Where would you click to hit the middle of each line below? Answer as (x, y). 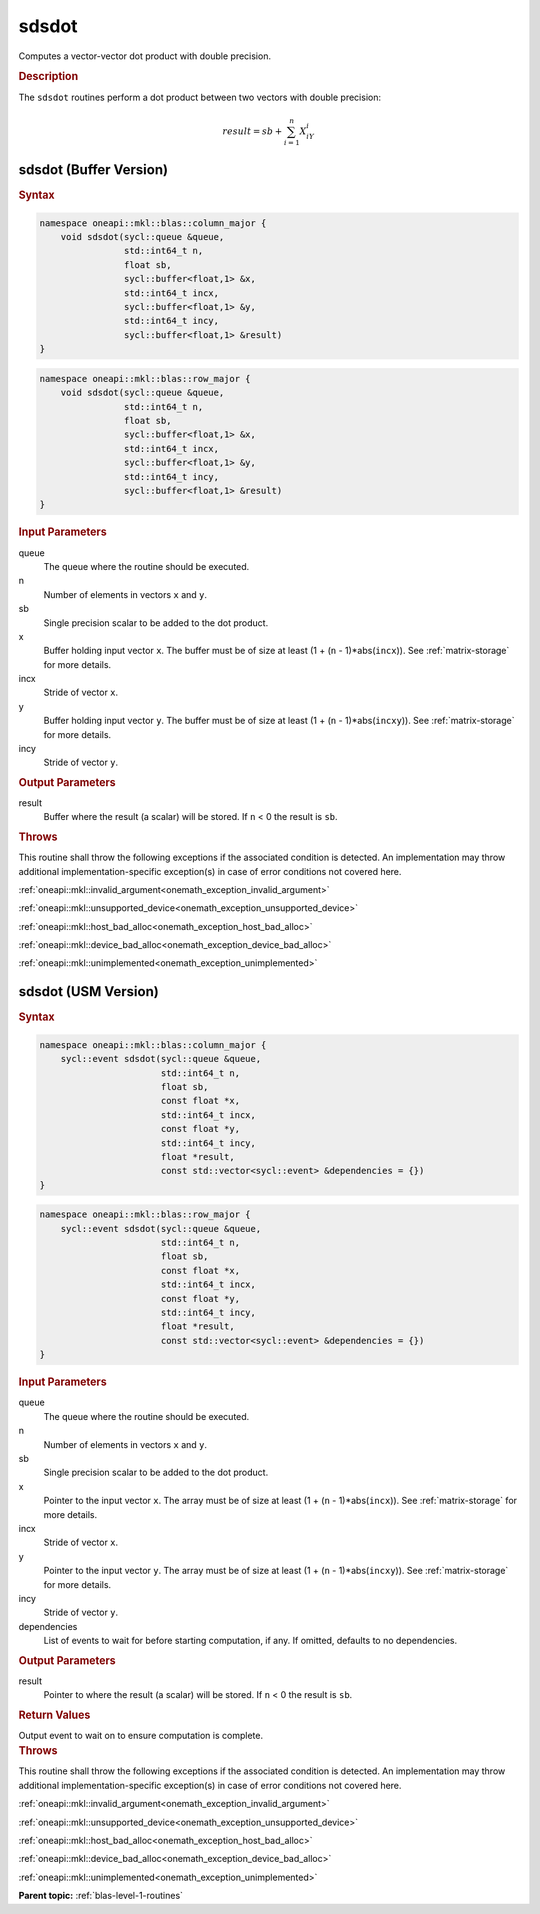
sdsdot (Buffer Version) (93, 170)
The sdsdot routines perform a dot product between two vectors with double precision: (200, 97)
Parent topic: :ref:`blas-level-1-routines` (101, 1896)
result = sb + (252, 131)
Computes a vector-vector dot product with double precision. (145, 56)
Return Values (54, 1715)
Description (48, 77)
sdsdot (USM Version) (88, 991)
